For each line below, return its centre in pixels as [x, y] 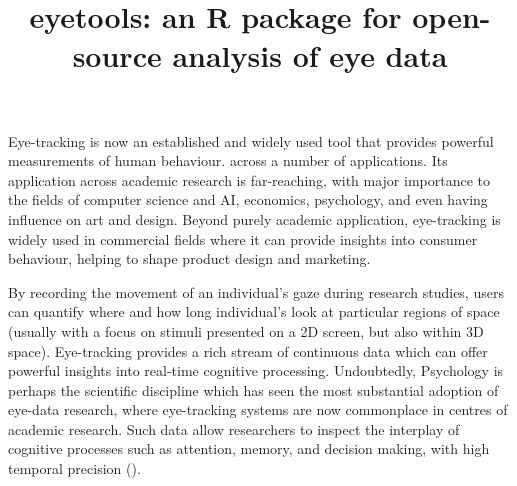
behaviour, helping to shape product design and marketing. [189, 258]
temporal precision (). [74, 468]
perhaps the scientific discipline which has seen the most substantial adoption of [253, 389]
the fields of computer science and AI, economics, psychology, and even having [248, 199]
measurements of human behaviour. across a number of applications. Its [228, 160]
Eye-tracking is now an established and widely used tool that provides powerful [251, 140]
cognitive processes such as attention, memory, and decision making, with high [249, 448]
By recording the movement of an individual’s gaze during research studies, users [256, 291]
